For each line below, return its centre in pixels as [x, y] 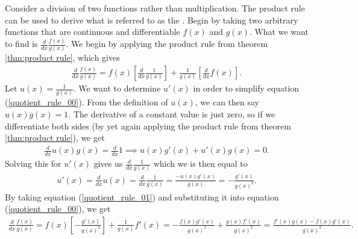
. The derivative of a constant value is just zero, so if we [172, 113]
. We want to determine [117, 88]
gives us [108, 163]
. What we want [279, 32]
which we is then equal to [200, 163]
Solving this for [33, 163]
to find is [21, 44]
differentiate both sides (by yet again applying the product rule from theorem [148, 126]
